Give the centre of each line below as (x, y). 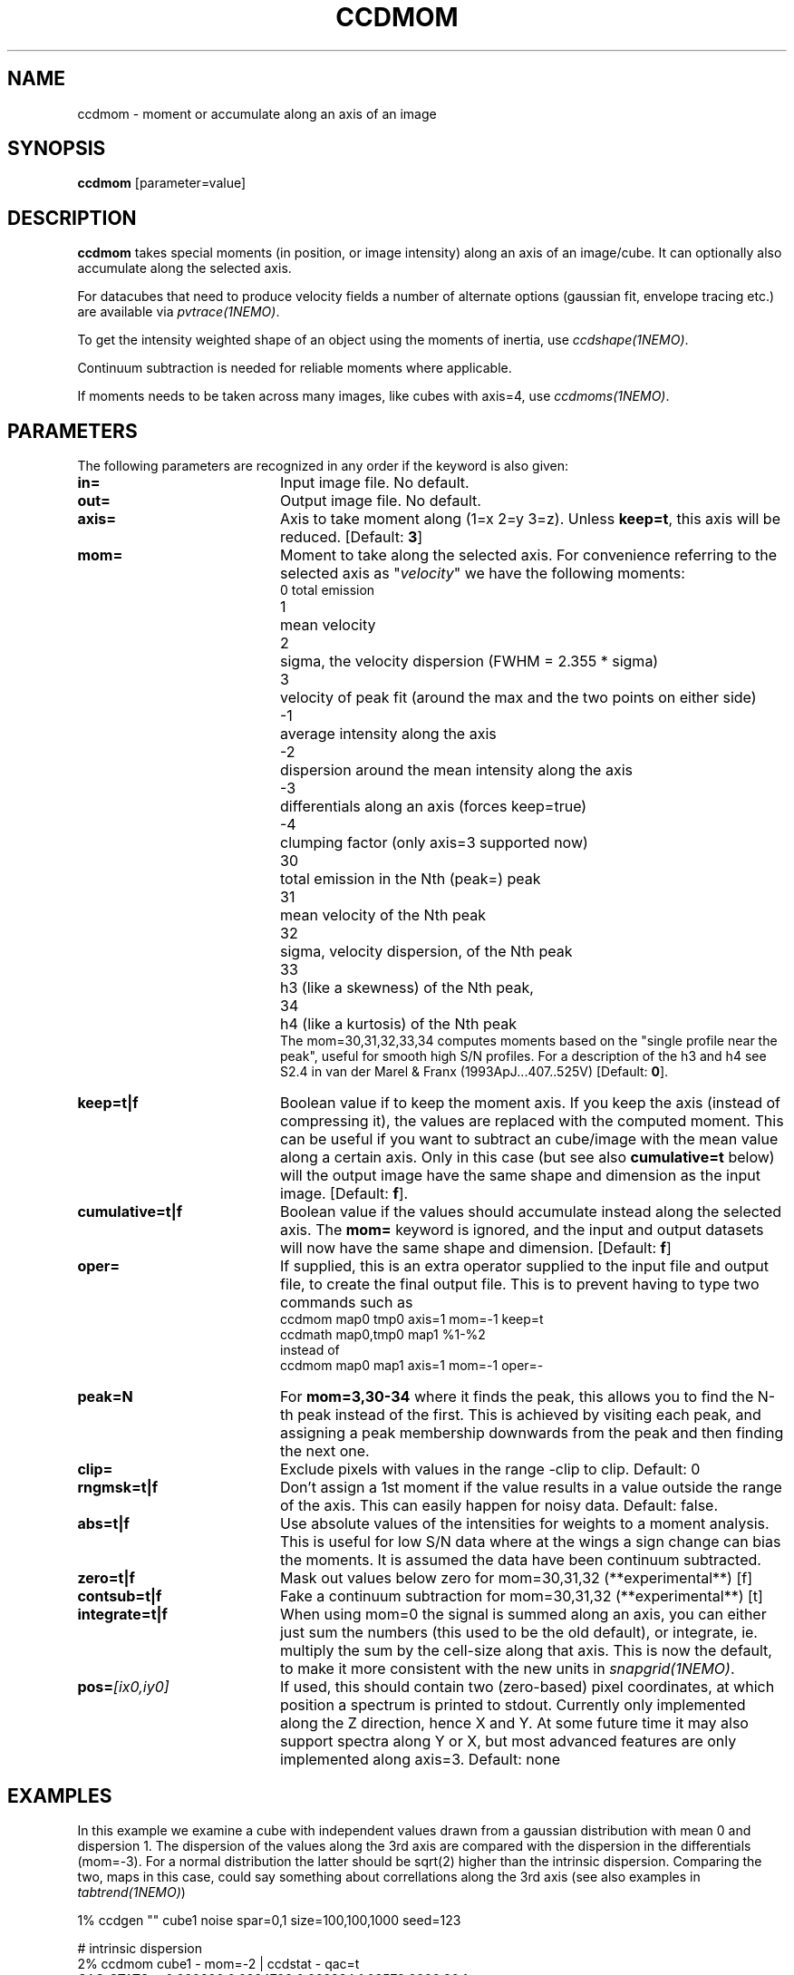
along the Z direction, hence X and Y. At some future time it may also (514, 1723)
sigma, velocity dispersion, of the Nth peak (426, 952)
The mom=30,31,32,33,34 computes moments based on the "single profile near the (529, 1041)
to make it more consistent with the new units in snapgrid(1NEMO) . (507, 1669)
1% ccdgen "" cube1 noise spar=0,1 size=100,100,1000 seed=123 (269, 1920)
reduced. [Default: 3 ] (351, 537)
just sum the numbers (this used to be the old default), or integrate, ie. (518, 1633)
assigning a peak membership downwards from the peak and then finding (532, 1433)
